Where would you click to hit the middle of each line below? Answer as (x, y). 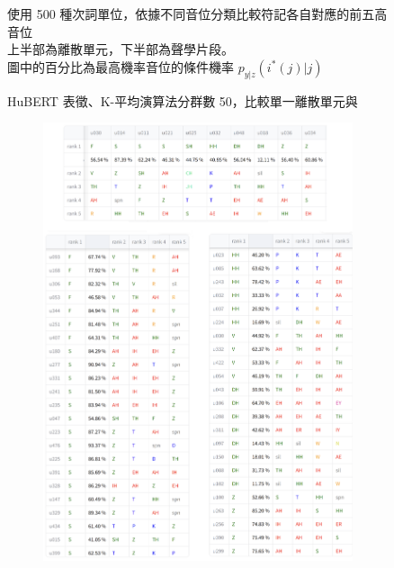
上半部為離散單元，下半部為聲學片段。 (121, 49)
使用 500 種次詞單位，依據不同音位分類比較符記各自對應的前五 (191, 14)
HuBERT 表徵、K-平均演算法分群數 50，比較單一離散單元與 (183, 100)
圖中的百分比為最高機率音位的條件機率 (121, 66)
